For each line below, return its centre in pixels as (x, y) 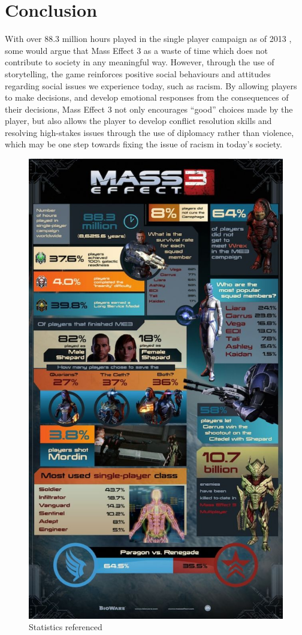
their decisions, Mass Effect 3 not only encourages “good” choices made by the (149, 109)
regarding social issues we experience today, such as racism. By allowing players (151, 85)
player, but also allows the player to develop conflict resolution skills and (138, 121)
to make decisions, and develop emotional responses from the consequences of (147, 97)
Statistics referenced (66, 627)
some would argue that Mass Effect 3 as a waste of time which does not (136, 50)
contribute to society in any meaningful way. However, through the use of (140, 62)
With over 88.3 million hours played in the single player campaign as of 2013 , (148, 39)
